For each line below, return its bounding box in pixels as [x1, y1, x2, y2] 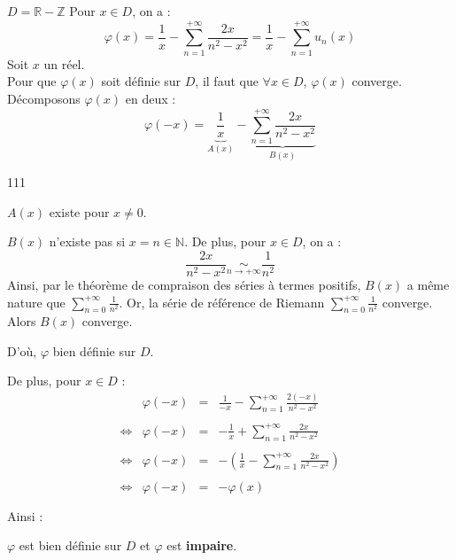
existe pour [49, 202, 110, 221]
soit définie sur [101, 72, 182, 90]
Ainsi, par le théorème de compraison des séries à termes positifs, [7, 275, 361, 293]
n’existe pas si [49, 232, 126, 251]
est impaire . [166, 536, 237, 555]
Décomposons [7, 89, 81, 107]
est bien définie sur [19, 536, 122, 555]
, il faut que [195, 72, 259, 90]
